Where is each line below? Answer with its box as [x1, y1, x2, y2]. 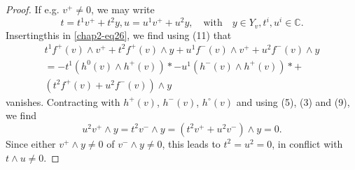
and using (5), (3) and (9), [236, 94, 350, 109]
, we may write [91, 2, 155, 16]
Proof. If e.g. [6, 2, 60, 16]
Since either [6, 136, 56, 150]
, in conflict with [272, 136, 343, 150]
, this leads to [162, 136, 221, 150]
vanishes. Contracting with [6, 94, 120, 109]
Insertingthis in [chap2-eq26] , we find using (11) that [6, 27, 232, 42]
